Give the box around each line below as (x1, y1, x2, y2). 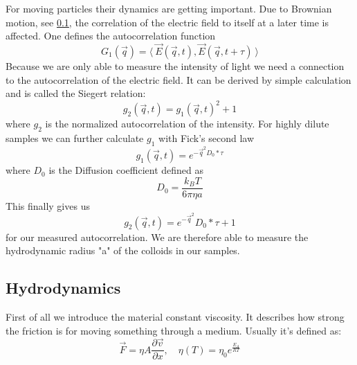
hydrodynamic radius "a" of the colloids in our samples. (6, 243, 240, 258)
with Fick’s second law (158, 131, 255, 145)
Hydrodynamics (6, 277, 121, 299)
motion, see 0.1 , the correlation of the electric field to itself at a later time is (6, 15, 329, 29)
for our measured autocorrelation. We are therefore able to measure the (6, 229, 309, 244)
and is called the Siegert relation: (6, 86, 146, 100)
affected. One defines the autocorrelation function (6, 28, 216, 43)
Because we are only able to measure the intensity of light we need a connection (6, 59, 345, 73)
